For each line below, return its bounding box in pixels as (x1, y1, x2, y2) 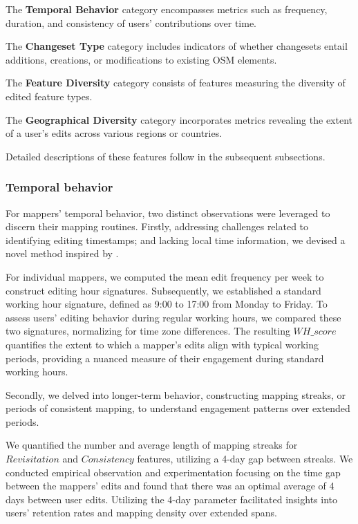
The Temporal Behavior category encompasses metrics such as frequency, (6, 2, 328, 16)
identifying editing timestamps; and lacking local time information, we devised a (6, 232, 346, 247)
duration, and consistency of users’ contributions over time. (6, 15, 257, 30)
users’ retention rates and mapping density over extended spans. (6, 505, 278, 520)
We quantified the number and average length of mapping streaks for (6, 438, 298, 452)
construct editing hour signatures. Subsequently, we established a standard (6, 283, 321, 297)
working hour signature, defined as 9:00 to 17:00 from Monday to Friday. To (6, 297, 328, 311)
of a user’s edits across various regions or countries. (6, 126, 223, 140)
